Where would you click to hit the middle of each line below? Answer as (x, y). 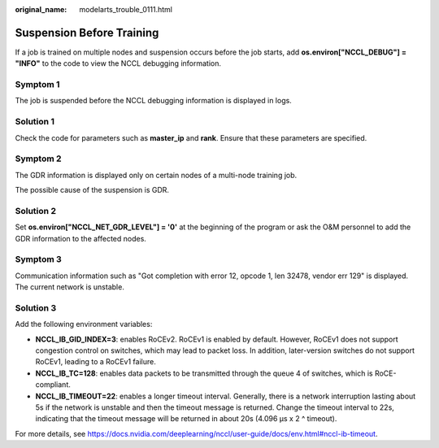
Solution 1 (35, 122)
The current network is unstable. (70, 287)
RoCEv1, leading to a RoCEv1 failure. (96, 362)
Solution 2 (36, 211)
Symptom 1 (37, 85)
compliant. (53, 385)
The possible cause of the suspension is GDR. (92, 190)
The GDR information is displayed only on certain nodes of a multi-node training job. (156, 175)
